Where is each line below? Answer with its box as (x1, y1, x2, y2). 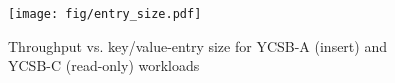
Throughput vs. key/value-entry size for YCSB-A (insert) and (8, 35, 387, 56)
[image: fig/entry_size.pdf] (8, 7, 202, 21)
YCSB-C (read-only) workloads (8, 55, 200, 76)
